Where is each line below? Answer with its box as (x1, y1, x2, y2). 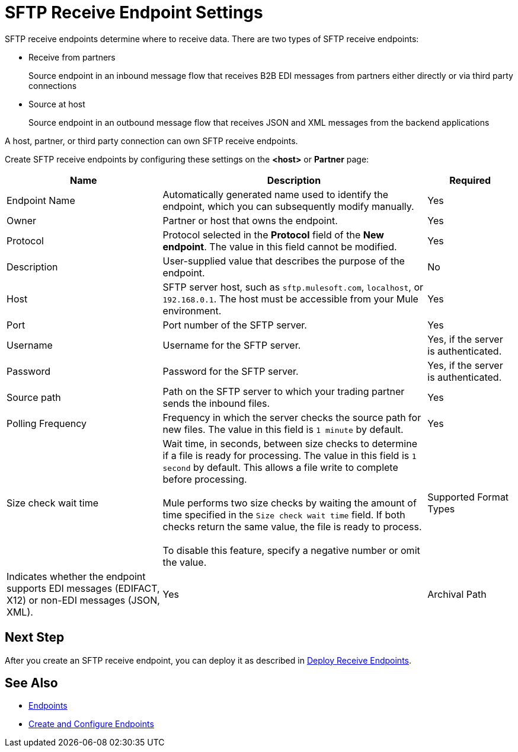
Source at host (28, 98, 85, 109)
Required (449, 174, 491, 186)
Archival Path (427, 588, 487, 600)
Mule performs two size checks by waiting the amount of (162, 496, 417, 509)
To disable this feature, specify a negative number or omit (162, 544, 420, 556)
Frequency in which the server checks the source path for (162, 411, 421, 423)
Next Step (5, 630, 65, 645)
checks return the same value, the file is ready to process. (162, 520, 422, 533)
